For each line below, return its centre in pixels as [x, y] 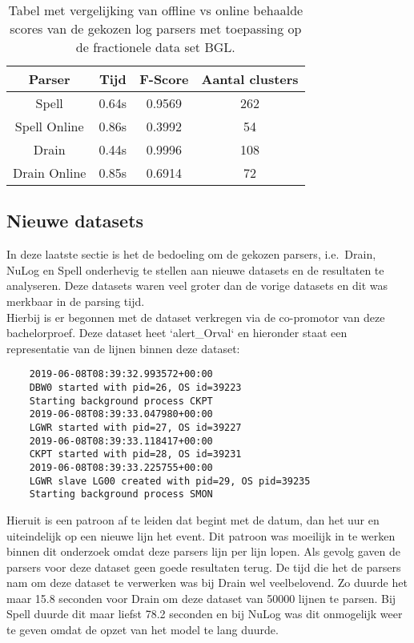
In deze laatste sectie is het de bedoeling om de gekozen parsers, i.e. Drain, [191, 254]
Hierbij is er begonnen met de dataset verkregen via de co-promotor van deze [196, 317]
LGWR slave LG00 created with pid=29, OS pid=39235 [170, 481]
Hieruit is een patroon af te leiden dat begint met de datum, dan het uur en [193, 519]
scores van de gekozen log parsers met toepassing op [156, 28]
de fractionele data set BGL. [155, 47]
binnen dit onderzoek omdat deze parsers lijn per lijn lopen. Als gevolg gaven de [203, 551]
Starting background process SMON [121, 494]
